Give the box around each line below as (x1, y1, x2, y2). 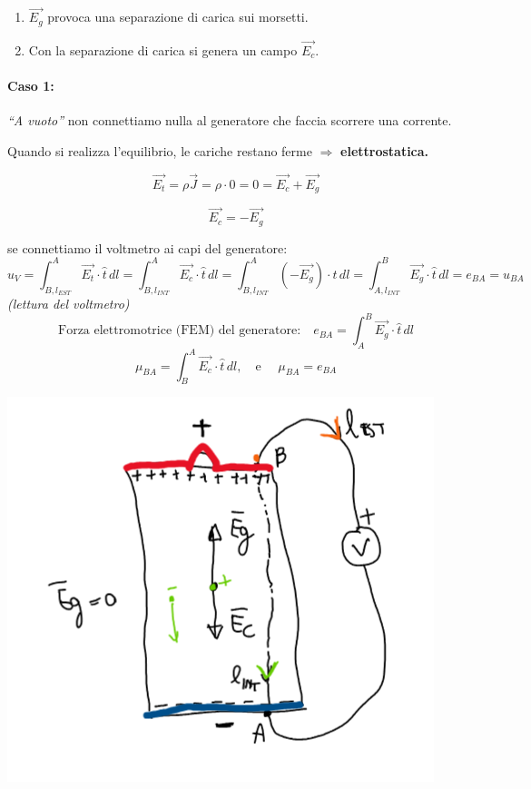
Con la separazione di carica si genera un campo (28, 40, 298, 59)
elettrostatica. (340, 141, 429, 160)
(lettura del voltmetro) (7, 294, 130, 313)
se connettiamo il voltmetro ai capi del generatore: (7, 238, 288, 257)
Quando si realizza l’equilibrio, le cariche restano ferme (7, 141, 312, 160)
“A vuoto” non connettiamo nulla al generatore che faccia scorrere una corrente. (7, 111, 452, 130)
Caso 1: (7, 76, 54, 95)
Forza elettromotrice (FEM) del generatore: (58, 324, 301, 338)
